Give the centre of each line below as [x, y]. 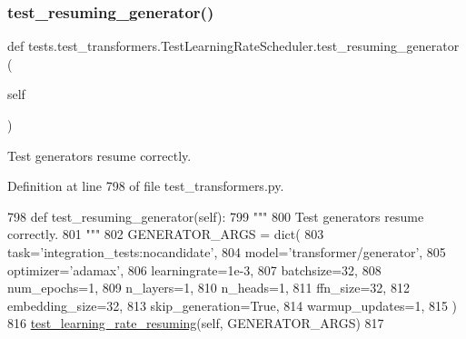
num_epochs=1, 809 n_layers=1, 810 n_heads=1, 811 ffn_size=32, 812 [208, 288]
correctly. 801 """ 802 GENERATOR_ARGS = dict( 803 [166, 234]
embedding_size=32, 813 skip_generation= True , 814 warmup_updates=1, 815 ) [233, 305]
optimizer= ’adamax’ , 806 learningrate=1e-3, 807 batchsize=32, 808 [194, 269]
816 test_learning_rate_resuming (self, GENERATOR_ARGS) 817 [196, 323]
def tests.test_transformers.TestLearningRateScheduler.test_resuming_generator [233, 46]
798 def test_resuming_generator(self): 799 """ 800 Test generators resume [216, 216]
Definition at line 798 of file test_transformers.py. [146, 186]
